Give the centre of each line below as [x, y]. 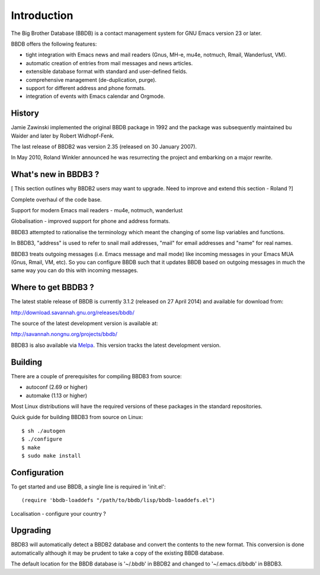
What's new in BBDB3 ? [55, 175]
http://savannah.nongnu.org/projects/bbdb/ [64, 334]
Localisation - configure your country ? [58, 513]
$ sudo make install [51, 456]
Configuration [37, 472]
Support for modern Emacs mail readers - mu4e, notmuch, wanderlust [97, 210]
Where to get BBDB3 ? [52, 287]
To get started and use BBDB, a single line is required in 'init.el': [88, 487]
